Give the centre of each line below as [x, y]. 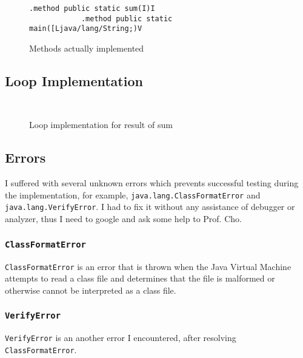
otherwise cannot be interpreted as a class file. [91, 290]
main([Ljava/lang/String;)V [86, 29]
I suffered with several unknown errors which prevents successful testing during [152, 183]
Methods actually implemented [87, 48]
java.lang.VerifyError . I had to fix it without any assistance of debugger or [150, 207]
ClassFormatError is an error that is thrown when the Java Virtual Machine [148, 266]
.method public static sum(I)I [92, 8]
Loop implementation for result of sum [101, 125]
